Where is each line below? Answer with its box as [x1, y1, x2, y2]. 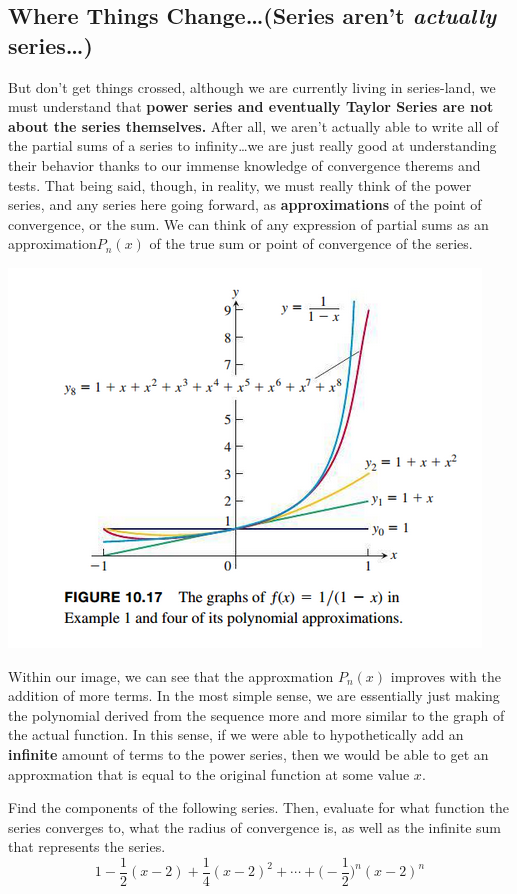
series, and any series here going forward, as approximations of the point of [8, 194, 482, 215]
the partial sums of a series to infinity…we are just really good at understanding [8, 135, 497, 156]
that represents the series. [8, 836, 166, 857]
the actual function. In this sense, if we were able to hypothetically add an [8, 724, 464, 745]
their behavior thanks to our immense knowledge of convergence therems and [8, 154, 481, 175]
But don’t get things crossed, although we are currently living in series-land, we [8, 76, 496, 97]
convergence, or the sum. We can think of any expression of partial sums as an [8, 213, 489, 234]
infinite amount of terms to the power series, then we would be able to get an [8, 743, 489, 764]
